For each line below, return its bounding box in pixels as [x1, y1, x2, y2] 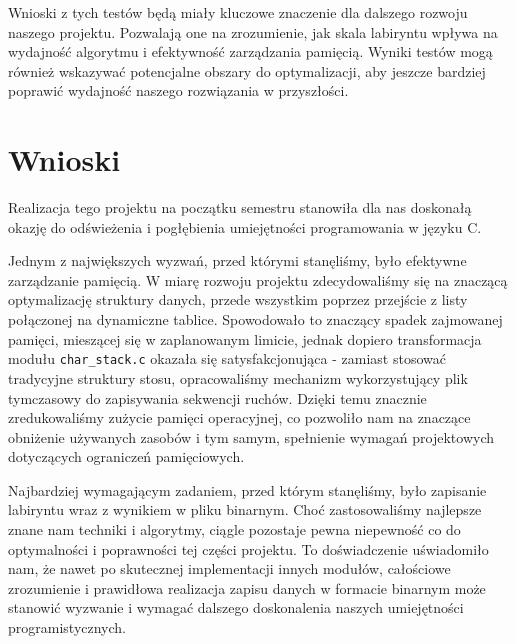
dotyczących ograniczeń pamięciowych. [8, 446, 245, 467]
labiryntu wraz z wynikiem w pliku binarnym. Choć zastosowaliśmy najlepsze [8, 499, 482, 520]
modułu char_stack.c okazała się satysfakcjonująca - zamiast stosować [8, 348, 446, 369]
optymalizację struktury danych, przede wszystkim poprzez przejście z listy [8, 289, 468, 310]
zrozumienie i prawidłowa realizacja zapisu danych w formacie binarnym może [8, 577, 486, 598]
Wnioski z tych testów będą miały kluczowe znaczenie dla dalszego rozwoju [8, 2, 468, 22]
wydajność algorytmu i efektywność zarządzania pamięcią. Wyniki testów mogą [8, 41, 493, 62]
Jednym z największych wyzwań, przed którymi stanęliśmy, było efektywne [8, 250, 467, 271]
